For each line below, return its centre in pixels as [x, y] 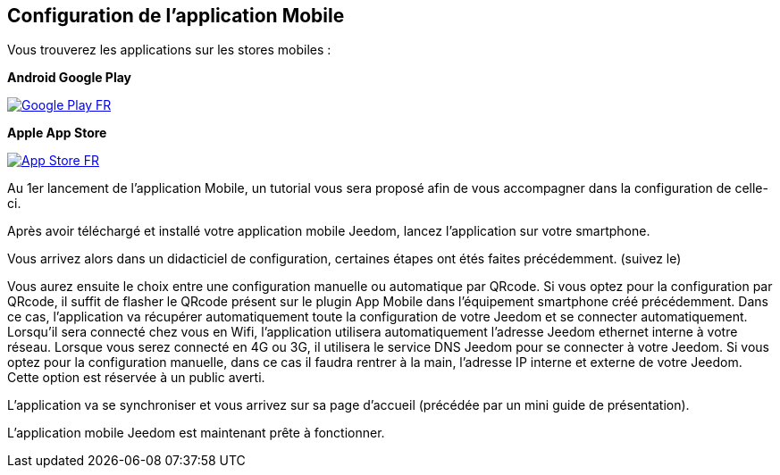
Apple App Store [57, 133]
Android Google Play [70, 78]
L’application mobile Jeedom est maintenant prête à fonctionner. [196, 433]
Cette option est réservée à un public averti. [136, 378]
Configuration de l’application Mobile [176, 16]
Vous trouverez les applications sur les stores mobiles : [169, 50]
